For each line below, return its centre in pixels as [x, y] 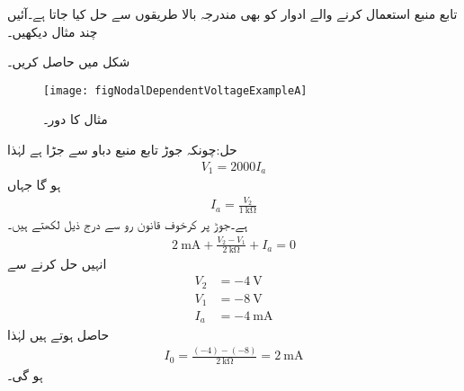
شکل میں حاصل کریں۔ [69, 62]
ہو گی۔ [25, 375]
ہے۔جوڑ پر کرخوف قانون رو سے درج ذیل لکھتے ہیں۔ [128, 224]
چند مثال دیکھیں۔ [53, 31]
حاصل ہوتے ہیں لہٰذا [58, 334]
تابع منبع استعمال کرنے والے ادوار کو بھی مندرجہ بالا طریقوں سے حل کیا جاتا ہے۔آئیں [232, 13]
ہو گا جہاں [34, 185]
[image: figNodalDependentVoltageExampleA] [175, 90]
